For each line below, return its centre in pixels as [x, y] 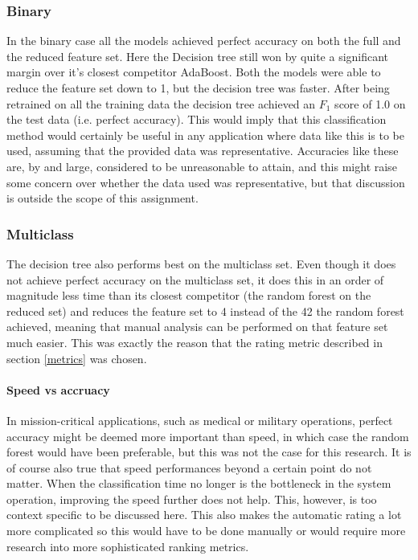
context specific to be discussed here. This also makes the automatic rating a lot [204, 515]
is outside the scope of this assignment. [102, 198]
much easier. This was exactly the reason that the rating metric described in [195, 342]
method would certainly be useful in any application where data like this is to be [205, 135]
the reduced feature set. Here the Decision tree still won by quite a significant [198, 56]
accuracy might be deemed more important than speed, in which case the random [208, 436]
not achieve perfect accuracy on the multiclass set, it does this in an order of [195, 279]
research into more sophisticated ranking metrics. [128, 546]
